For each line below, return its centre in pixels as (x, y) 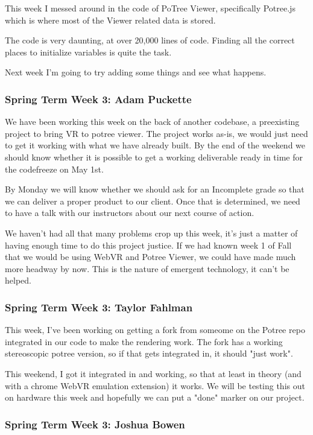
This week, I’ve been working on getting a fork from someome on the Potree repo (155, 330)
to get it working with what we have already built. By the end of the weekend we (155, 145)
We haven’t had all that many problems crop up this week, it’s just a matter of (151, 233)
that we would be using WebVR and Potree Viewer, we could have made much (150, 257)
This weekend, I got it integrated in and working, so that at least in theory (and (153, 373)
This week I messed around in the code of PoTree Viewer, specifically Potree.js (150, 8)
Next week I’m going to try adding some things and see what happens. (136, 72)
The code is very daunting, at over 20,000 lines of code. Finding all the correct (150, 40)
